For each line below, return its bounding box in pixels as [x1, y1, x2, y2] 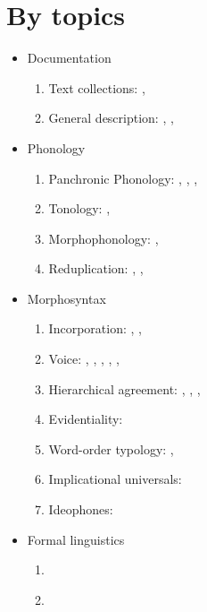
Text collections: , [48, 78, 145, 97]
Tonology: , [48, 199, 111, 218]
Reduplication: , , [48, 259, 144, 278]
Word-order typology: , [48, 439, 174, 458]
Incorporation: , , [48, 319, 142, 338]
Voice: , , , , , [48, 349, 120, 368]
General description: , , [48, 108, 174, 127]
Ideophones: [48, 500, 113, 519]
